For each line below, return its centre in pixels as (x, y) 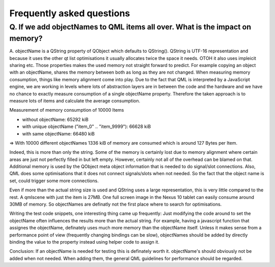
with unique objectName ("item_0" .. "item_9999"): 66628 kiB (87, 126)
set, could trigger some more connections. (54, 181)
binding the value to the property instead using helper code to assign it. (85, 242)
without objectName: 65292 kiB (55, 119)
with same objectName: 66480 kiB (59, 133)
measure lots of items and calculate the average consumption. (75, 101)
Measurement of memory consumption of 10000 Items (67, 110)
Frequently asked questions (70, 13)
